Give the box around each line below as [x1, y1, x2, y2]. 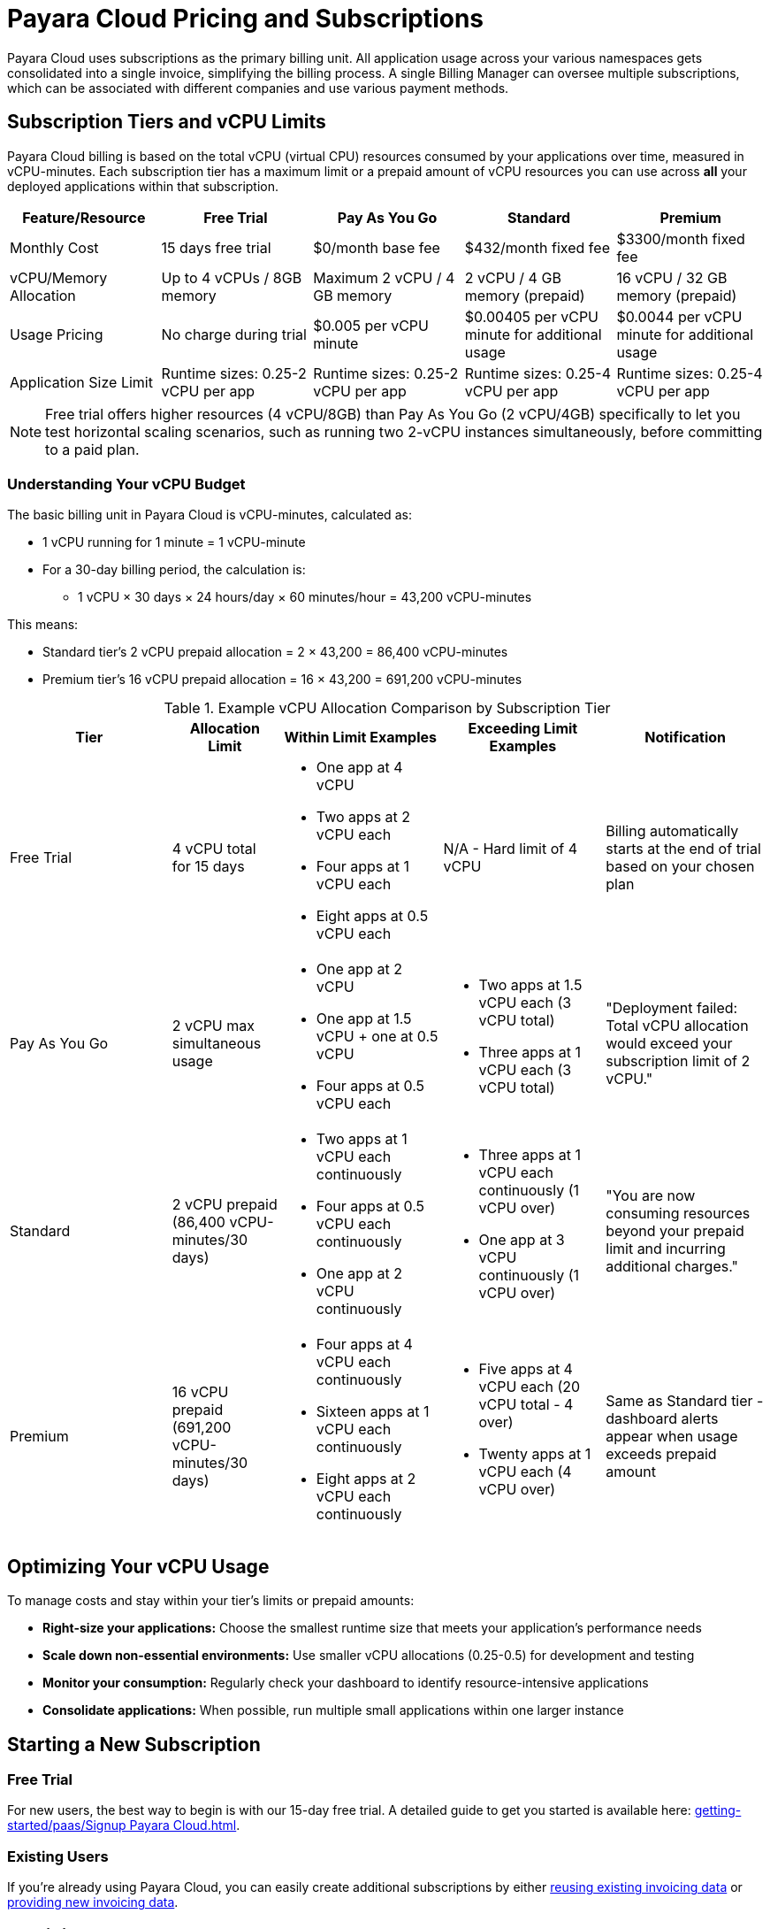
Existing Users [7, 1847, 109, 1865]
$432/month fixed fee [464, 238, 610, 257]
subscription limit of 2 [606, 1052, 751, 1071]
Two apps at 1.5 [478, 976, 583, 995]
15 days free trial [161, 238, 271, 257]
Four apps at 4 [316, 1335, 413, 1354]
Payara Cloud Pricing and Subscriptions [7, 4, 484, 34]
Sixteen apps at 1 [316, 1403, 430, 1421]
